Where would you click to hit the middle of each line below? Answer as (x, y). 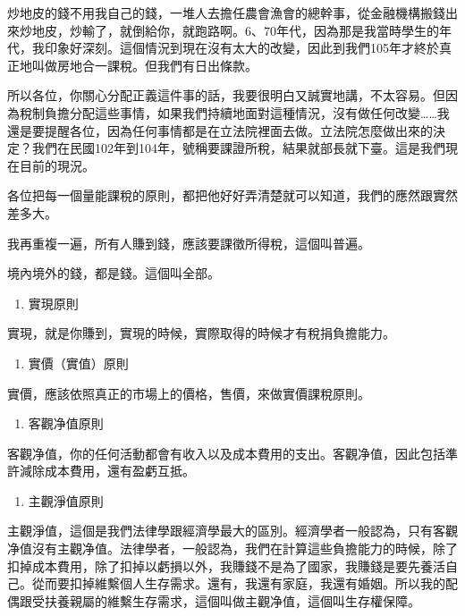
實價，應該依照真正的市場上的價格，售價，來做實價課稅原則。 (189, 393)
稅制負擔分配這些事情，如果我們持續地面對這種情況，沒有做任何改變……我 (234, 112)
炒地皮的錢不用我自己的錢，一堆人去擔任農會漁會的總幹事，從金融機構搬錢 (226, 13)
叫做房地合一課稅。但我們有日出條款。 (144, 65)
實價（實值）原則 (78, 363)
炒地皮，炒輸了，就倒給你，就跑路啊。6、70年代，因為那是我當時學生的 (229, 30)
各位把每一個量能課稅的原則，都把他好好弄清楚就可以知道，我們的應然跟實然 (232, 195)
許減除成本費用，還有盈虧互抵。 (101, 471)
